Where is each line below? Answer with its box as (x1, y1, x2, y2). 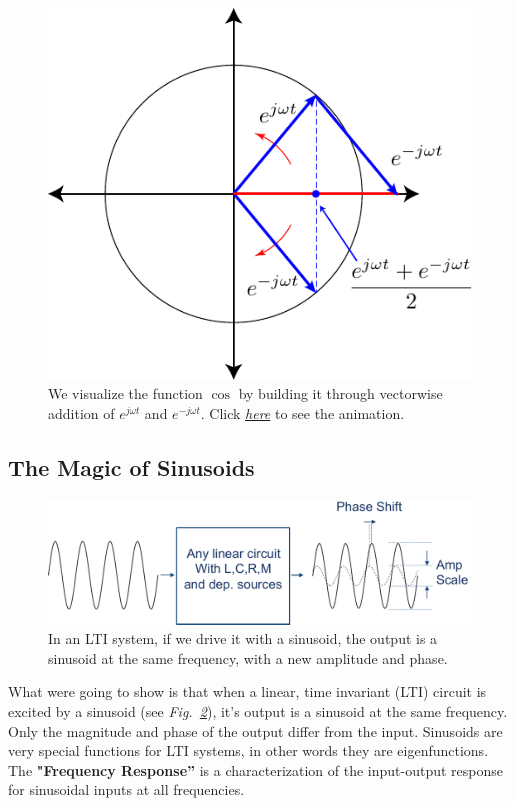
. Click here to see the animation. (200, 402, 405, 423)
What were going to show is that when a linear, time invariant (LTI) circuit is (8, 681, 487, 702)
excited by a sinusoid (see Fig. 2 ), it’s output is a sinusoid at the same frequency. (8, 701, 508, 722)
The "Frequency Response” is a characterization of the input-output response (8, 759, 504, 780)
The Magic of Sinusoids (8, 451, 255, 482)
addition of (48, 402, 115, 423)
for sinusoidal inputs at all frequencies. (8, 779, 245, 800)
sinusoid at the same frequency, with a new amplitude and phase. (48, 647, 448, 668)
